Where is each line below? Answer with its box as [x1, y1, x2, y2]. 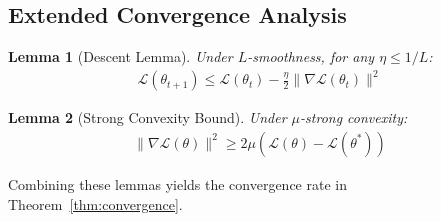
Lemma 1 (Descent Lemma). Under [8, 46, 233, 67]
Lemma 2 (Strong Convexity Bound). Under [8, 107, 287, 128]
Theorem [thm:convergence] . [8, 193, 183, 214]
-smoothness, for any [247, 46, 375, 67]
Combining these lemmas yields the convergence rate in [8, 173, 347, 194]
